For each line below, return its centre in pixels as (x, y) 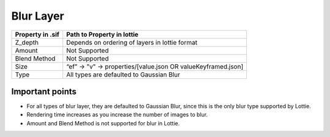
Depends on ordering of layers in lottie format (132, 42)
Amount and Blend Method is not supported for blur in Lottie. (103, 123)
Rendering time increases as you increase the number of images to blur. (117, 115)
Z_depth (27, 42)
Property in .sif (37, 34)
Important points (44, 91)
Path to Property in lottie (102, 34)
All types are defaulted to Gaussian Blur (123, 75)
